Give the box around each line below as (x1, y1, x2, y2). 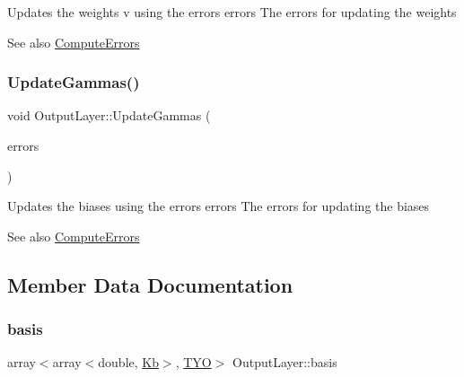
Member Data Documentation (7, 270, 293, 298)
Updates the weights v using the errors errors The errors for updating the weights (7, 3, 457, 21)
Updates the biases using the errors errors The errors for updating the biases (7, 197, 430, 215)
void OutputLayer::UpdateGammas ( (7, 106, 211, 125)
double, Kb (98, 353, 159, 372)
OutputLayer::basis (232, 353, 337, 372)
